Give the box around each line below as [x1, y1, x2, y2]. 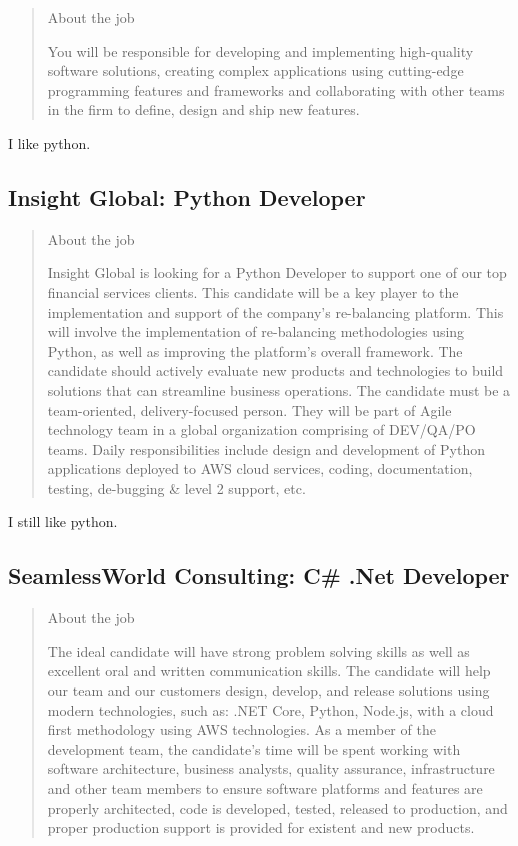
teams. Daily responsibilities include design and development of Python [47, 438, 485, 459]
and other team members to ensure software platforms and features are [47, 778, 483, 799]
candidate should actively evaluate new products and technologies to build [47, 360, 504, 381]
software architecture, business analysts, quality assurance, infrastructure [47, 758, 495, 779]
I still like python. [8, 511, 118, 532]
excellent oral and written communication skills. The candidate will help [47, 660, 491, 681]
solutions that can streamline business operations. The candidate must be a [47, 379, 511, 400]
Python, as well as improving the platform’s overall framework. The [47, 340, 463, 361]
